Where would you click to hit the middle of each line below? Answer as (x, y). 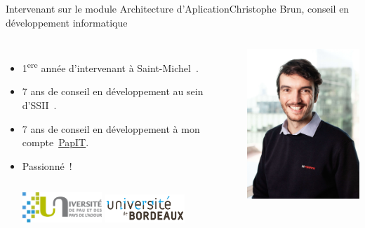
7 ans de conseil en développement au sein (113, 91)
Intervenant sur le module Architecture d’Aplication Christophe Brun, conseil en (178, 8)
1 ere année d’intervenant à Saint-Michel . (110, 67)
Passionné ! (47, 165)
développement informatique (67, 22)
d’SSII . (39, 105)
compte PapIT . (55, 142)
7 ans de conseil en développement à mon (111, 128)
